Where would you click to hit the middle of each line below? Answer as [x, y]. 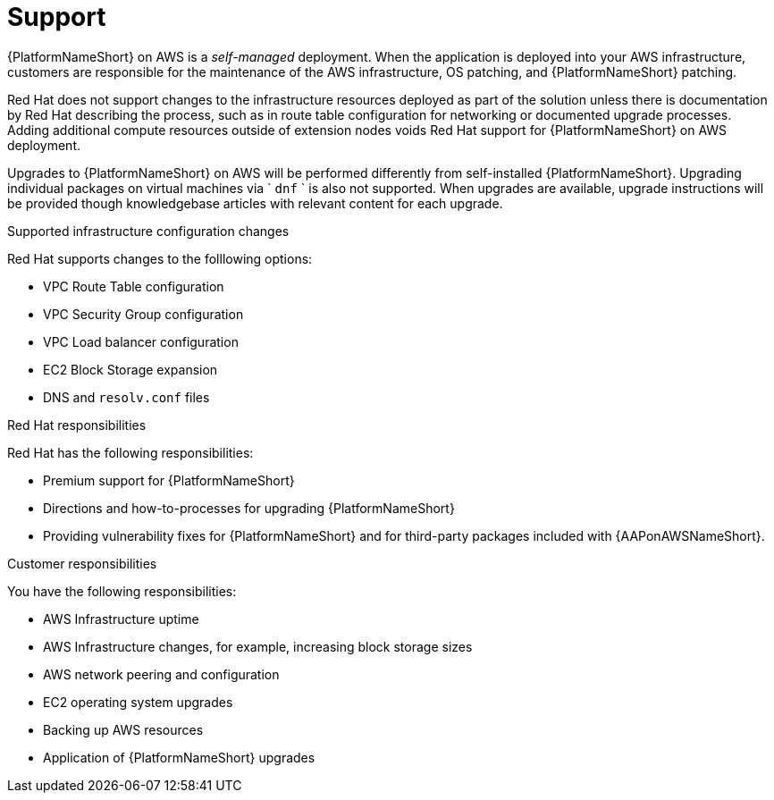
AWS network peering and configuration [161, 674]
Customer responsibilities [82, 563]
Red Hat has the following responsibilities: [130, 452]
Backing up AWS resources [123, 729]
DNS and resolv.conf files [126, 397]
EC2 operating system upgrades [138, 702]
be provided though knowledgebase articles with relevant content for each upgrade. [255, 203]
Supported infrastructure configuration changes [148, 231]
